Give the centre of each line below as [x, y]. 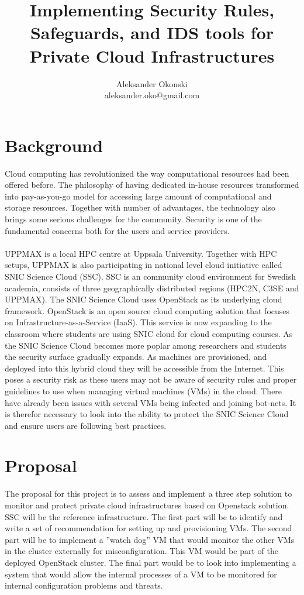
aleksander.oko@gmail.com [152, 95]
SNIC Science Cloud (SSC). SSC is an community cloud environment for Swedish [151, 276]
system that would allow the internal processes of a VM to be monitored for [141, 574]
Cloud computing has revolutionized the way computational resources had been [147, 173]
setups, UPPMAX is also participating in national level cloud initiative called [144, 265]
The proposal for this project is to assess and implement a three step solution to [148, 493]
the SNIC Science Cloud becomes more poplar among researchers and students [146, 345]
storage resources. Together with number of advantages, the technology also [140, 207]
